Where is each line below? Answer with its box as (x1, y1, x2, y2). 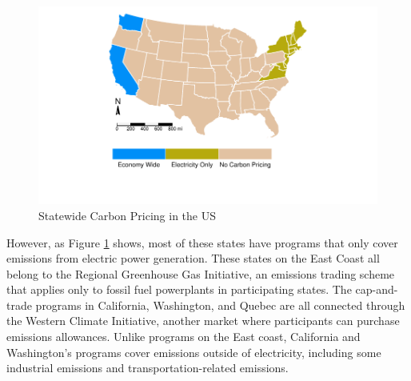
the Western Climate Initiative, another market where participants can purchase (6, 312, 400, 329)
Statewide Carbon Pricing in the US (38, 207, 216, 223)
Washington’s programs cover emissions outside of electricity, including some (6, 343, 381, 360)
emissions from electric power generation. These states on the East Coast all (6, 250, 380, 267)
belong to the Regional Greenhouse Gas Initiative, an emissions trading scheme (6, 265, 395, 282)
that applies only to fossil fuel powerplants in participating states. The (6, 281, 352, 298)
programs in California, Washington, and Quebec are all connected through (35, 296, 405, 313)
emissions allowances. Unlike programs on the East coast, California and (6, 328, 361, 345)
